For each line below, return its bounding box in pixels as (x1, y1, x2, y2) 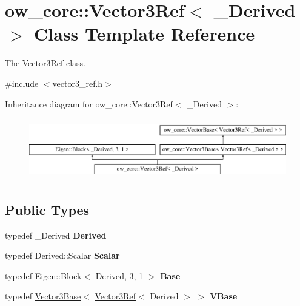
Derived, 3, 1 (95, 269, 144, 282)
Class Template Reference (34, 21, 255, 46)
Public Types (5, 200, 90, 219)
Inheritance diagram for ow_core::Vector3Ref (5, 97, 173, 110)
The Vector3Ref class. (5, 56, 85, 69)
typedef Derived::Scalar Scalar (5, 249, 120, 262)
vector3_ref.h (52, 76, 103, 89)
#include (5, 76, 39, 89)
